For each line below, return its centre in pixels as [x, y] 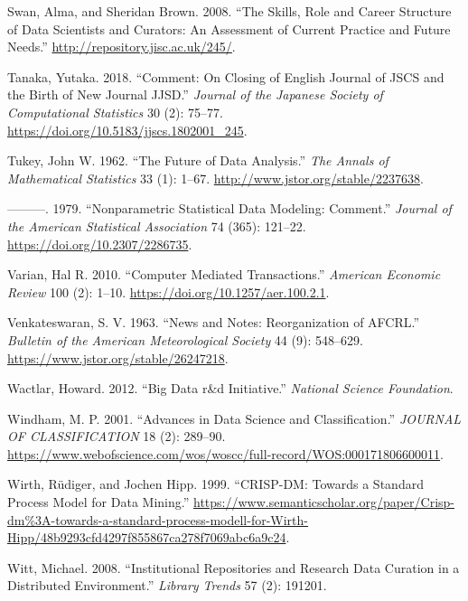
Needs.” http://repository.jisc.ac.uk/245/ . [122, 47]
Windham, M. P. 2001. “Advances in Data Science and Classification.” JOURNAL [234, 418]
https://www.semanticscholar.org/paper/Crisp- [324, 502]
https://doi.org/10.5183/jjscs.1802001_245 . [127, 130]
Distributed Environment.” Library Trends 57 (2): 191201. [167, 585]
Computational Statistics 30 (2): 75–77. [115, 112]
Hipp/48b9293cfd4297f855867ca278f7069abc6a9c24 [147, 537]
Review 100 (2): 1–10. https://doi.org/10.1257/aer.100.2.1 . [168, 291]
